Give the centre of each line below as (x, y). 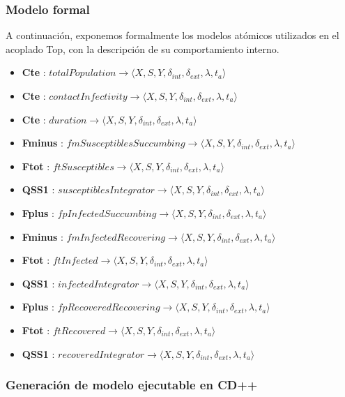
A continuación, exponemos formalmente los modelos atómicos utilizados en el (172, 35)
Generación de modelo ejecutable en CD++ (132, 385)
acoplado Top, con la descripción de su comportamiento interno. (143, 48)
